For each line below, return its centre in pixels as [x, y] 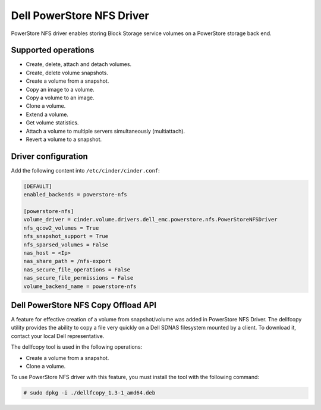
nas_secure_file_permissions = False [78, 278]
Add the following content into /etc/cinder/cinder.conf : [85, 170]
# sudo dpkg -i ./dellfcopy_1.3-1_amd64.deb [89, 393]
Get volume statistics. [52, 123]
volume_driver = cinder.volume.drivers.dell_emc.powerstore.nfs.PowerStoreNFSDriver [150, 220]
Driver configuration [50, 156]
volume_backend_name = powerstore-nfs [80, 286]
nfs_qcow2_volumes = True [61, 228]
